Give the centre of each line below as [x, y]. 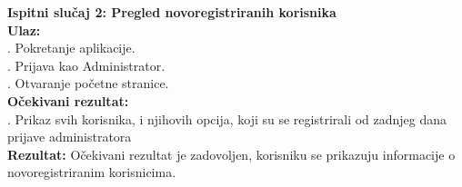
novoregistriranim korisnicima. [92, 172]
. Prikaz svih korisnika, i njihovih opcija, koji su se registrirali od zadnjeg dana [227, 118]
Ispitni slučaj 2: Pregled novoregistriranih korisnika [172, 12]
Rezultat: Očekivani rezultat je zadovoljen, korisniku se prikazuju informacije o [231, 154]
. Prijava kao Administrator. [86, 65]
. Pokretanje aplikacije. [71, 48]
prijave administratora [70, 137]
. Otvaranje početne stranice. [88, 83]
